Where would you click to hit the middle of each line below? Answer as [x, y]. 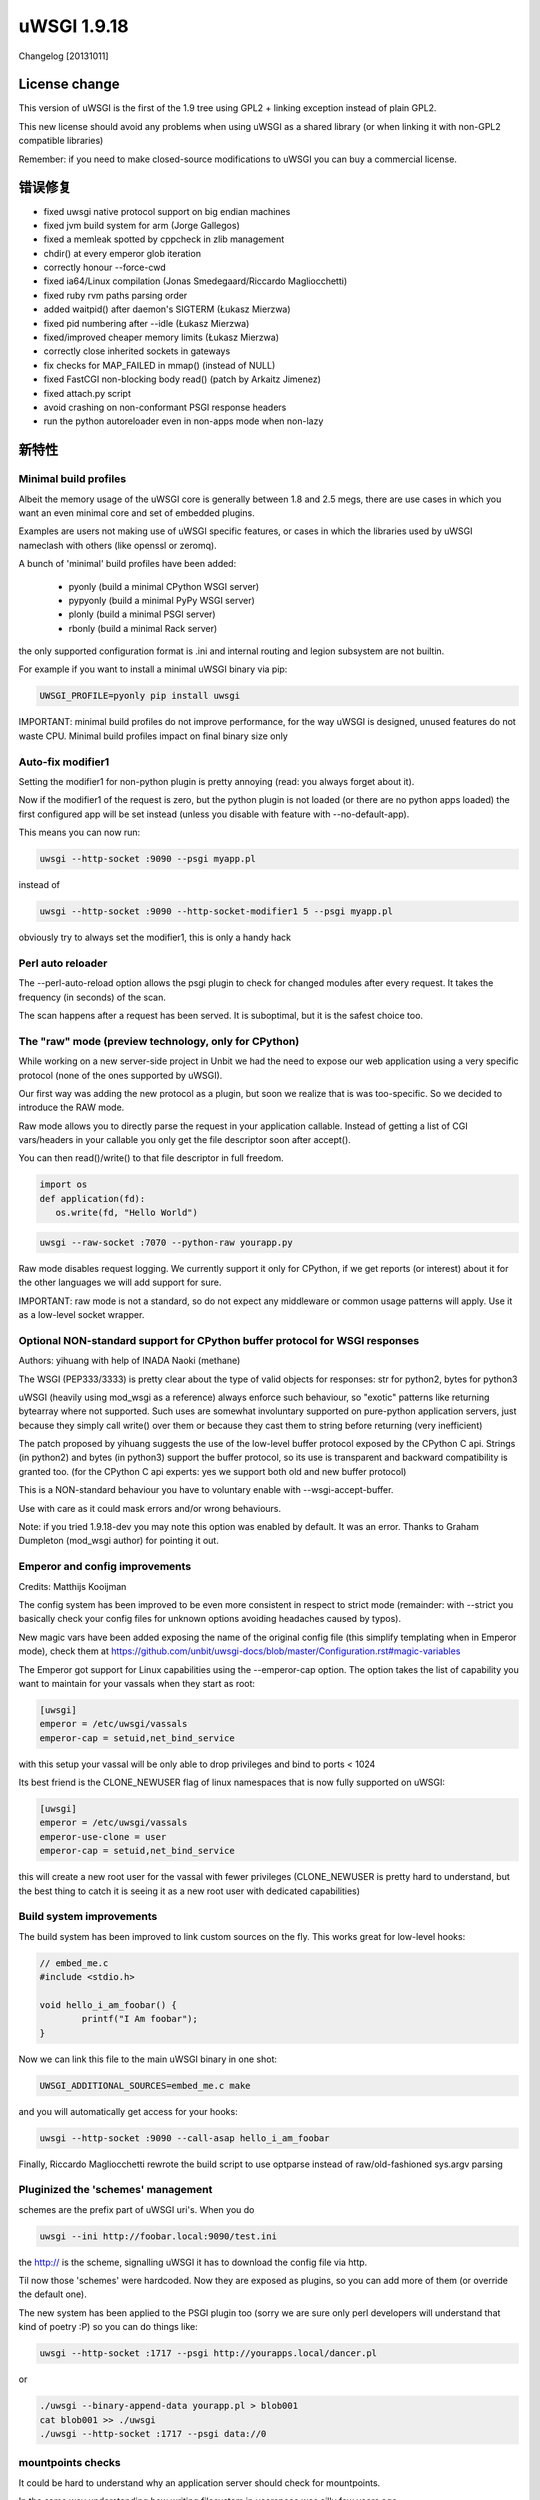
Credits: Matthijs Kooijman [72, 1586]
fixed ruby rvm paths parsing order [115, 295]
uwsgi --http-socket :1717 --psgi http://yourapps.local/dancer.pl [208, 2353]
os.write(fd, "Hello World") [127, 1213]
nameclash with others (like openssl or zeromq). [117, 545]
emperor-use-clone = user [103, 1836]
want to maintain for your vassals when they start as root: [136, 1683]
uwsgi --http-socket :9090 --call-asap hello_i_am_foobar [184, 2138]
